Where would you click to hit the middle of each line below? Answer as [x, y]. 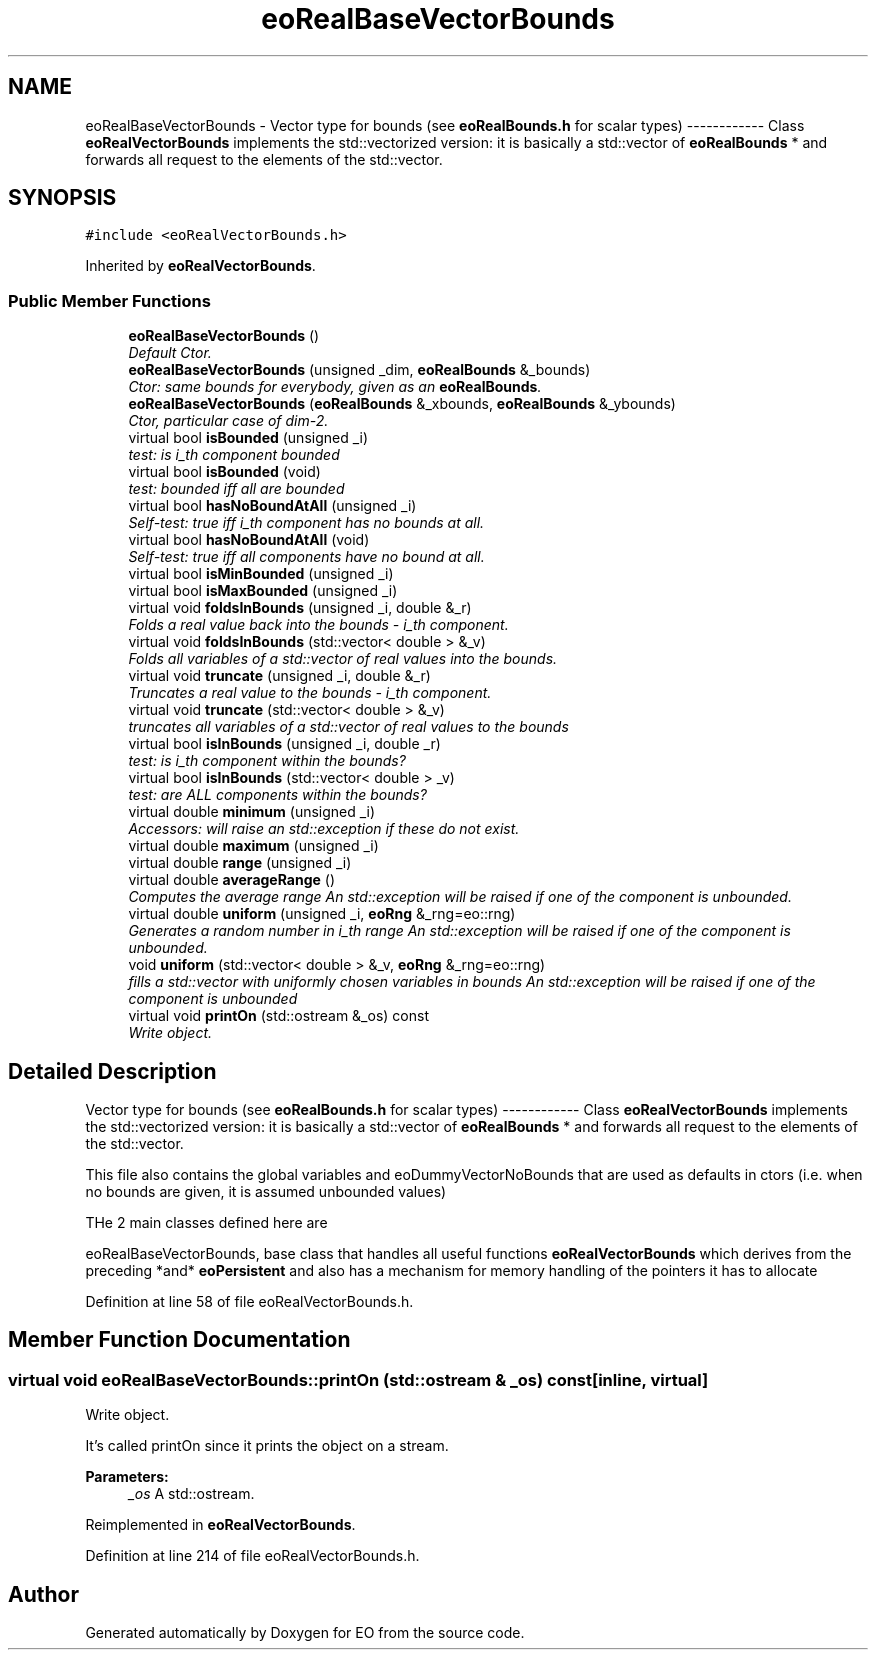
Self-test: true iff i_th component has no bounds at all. [306, 523]
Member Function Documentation [179, 1340]
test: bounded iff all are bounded [236, 489]
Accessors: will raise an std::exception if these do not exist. [324, 829]
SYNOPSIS [62, 198]
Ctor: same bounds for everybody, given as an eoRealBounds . [335, 387]
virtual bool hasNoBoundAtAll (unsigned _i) [272, 506]
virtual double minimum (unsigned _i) [252, 812]
